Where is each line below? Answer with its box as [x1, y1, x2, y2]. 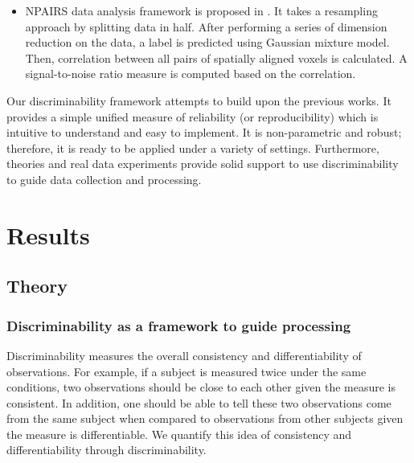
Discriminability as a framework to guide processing [6, 315, 351, 335]
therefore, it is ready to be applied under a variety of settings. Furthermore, [6, 139, 379, 156]
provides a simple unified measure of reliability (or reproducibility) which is [6, 108, 379, 125]
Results [6, 218, 90, 251]
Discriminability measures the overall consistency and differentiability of [6, 346, 362, 363]
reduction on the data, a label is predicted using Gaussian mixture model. [25, 34, 390, 51]
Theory [6, 273, 68, 298]
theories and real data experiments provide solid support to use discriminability [6, 155, 399, 172]
